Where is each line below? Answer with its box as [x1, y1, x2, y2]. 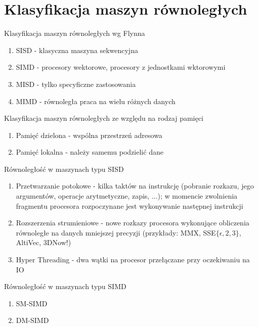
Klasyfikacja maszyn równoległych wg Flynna [4, 28, 145, 38]
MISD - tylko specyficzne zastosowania [16, 78, 136, 89]
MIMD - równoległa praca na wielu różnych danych [16, 96, 176, 106]
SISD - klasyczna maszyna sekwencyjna [16, 44, 138, 55]
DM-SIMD [16, 315, 49, 325]
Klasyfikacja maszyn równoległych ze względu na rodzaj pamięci [4, 113, 203, 123]
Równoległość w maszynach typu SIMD [4, 281, 126, 292]
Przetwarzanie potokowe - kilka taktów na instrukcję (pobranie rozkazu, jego [16, 180, 254, 191]
